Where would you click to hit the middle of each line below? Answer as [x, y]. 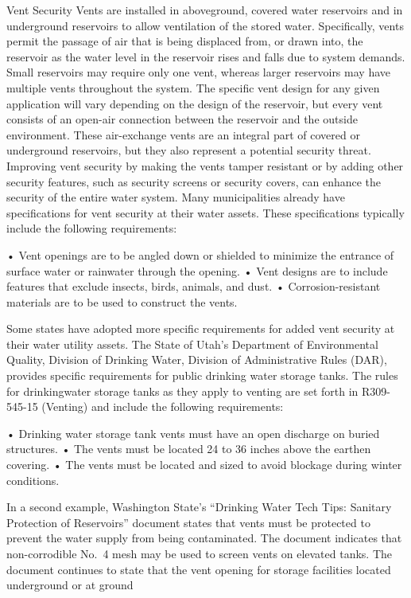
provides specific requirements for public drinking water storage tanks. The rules [202, 375]
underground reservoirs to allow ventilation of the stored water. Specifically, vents [205, 25]
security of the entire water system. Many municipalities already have [176, 197]
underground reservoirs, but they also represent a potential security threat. [189, 150]
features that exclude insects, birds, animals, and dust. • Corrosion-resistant [194, 286]
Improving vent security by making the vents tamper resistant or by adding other [205, 165]
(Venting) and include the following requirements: [163, 406]
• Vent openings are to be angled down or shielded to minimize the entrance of [200, 254]
